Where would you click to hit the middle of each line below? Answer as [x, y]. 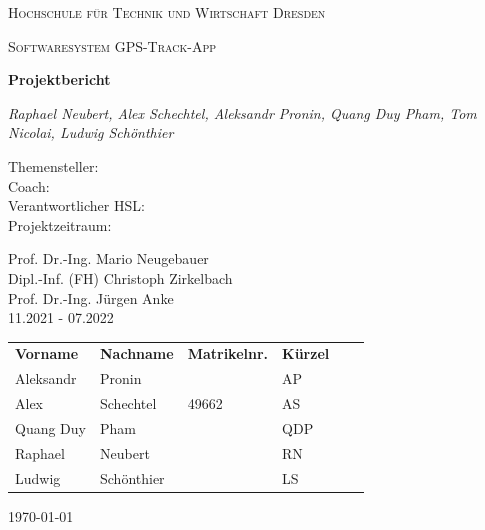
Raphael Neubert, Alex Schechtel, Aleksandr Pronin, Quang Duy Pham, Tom [242, 112]
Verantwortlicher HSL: [76, 205]
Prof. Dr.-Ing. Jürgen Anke [91, 297]
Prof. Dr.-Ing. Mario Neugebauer [108, 258]
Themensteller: [53, 165]
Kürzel [306, 353]
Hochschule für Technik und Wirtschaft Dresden [167, 12]
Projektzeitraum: [60, 224]
